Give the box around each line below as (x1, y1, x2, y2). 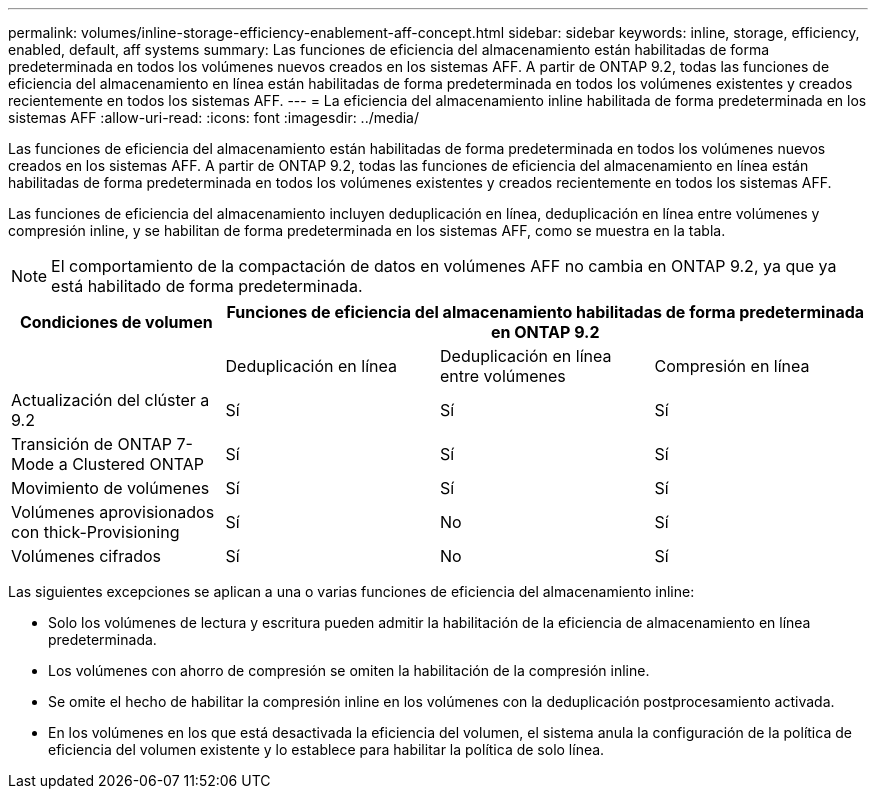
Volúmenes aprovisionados (11, 502, 215, 522)
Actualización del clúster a (11, 390, 210, 410)
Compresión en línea (654, 356, 810, 376)
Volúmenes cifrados (11, 546, 162, 566)
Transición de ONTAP (11, 434, 172, 454)
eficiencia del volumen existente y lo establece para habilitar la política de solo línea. (48, 741, 605, 758)
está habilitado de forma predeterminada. (51, 276, 363, 296)
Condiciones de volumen (19, 312, 213, 332)
